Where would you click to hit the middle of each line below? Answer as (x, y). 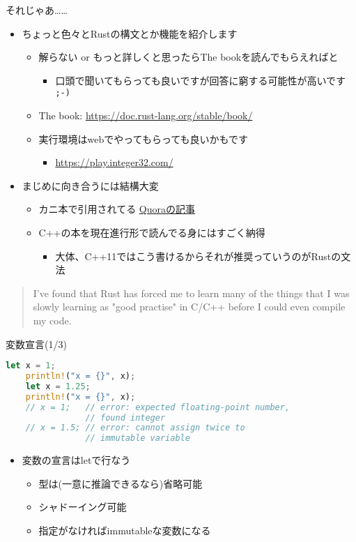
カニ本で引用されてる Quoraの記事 (117, 209)
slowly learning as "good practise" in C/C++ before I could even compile (189, 307)
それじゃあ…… (37, 10)
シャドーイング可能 (83, 507)
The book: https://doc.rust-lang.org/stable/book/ (146, 115)
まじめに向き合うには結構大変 (90, 185)
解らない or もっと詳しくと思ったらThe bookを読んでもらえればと (188, 57)
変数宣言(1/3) (36, 344)
